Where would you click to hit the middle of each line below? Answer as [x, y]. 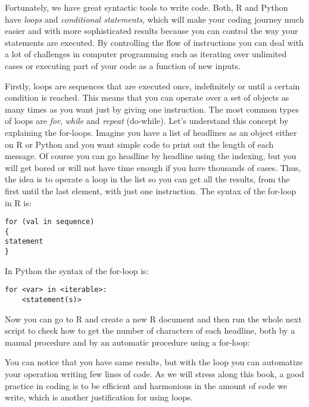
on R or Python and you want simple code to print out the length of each [139, 144]
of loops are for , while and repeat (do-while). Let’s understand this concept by [147, 121]
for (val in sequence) [50, 222]
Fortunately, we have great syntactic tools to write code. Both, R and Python [146, 7]
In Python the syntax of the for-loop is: [77, 270]
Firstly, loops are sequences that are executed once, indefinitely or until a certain [152, 86]
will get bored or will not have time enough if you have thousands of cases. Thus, [153, 167]
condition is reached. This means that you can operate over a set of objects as [147, 97]
